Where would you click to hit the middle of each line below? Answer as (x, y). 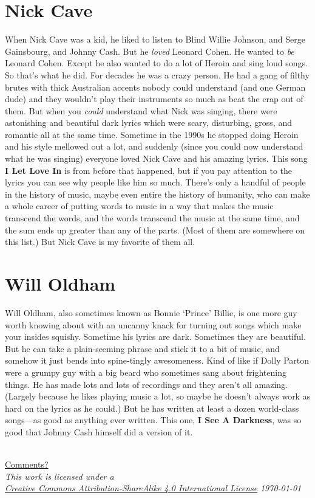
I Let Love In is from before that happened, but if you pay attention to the (149, 170)
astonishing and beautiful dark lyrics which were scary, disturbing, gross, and (148, 123)
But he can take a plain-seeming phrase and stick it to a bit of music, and (142, 348)
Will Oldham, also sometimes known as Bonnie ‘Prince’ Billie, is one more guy (151, 312)
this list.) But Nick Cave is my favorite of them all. (100, 242)
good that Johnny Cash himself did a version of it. (99, 431)
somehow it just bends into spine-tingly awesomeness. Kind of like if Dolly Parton (157, 360)
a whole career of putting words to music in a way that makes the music (139, 206)
